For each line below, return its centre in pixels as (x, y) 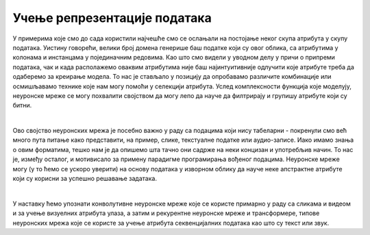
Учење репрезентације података (112, 18)
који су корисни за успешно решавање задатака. (85, 179)
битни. (22, 106)
